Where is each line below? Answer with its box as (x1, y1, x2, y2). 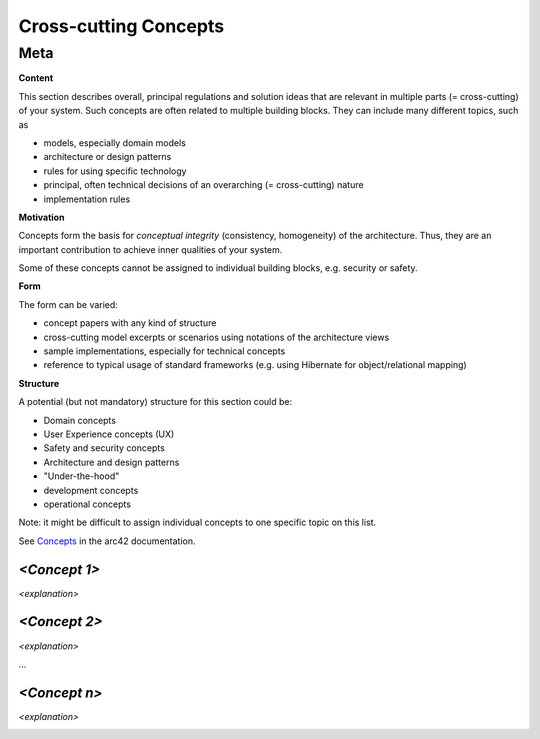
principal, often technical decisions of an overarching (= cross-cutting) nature (43, 179, 364, 191)
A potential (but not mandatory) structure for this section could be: (18, 396, 293, 408)
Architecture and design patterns (43, 456, 180, 468)
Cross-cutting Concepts (18, 15, 225, 37)
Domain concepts (43, 414, 117, 426)
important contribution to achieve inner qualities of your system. (18, 243, 283, 255)
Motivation (18, 211, 65, 223)
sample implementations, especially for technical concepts (43, 345, 286, 357)
